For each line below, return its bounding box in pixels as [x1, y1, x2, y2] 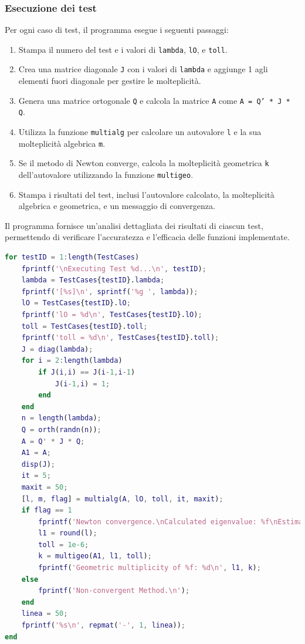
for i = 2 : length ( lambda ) [21, 356, 123, 365]
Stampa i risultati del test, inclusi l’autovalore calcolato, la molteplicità [18, 188, 274, 200]
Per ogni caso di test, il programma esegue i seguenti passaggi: [5, 23, 229, 36]
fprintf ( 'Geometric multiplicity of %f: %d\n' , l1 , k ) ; [38, 564, 261, 572]
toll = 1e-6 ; [38, 540, 89, 549]
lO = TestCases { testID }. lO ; [21, 299, 131, 308]
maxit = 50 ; [21, 483, 68, 491]
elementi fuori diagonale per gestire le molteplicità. [18, 75, 201, 87]
